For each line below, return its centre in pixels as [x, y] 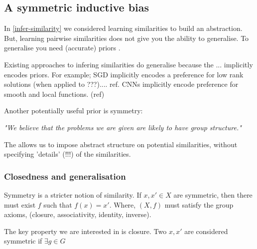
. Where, [123, 204]
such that [58, 204]
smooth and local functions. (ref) [54, 94]
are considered [206, 231]
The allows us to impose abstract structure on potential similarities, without [121, 144]
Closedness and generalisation [65, 176]
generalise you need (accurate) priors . [62, 48]
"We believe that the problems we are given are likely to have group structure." [123, 127]
